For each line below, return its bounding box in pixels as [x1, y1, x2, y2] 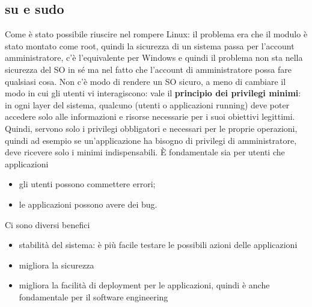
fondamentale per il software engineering [19, 290, 168, 303]
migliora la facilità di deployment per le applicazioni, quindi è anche [19, 279, 270, 291]
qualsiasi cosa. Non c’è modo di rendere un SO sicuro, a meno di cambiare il [5, 75, 286, 87]
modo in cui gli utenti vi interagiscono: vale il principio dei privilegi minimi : [5, 87, 301, 99]
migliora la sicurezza [19, 258, 94, 271]
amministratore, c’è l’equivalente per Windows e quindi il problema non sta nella [5, 51, 303, 64]
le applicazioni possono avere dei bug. [19, 197, 158, 210]
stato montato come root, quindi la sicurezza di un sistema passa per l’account [5, 39, 295, 52]
